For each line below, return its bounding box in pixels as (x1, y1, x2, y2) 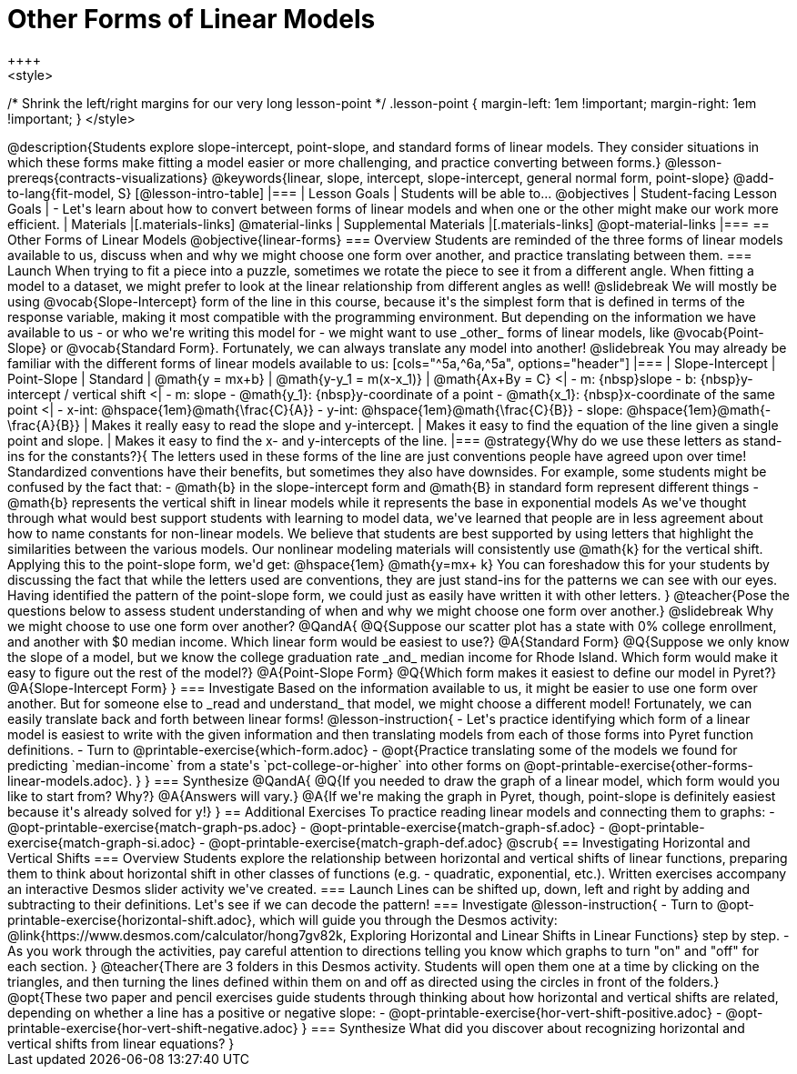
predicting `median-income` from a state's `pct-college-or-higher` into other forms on (7, 757, 520, 773)
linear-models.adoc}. (7, 772, 133, 788)
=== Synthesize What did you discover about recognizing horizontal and (310, 1019, 745, 1036)
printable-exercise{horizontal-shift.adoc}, (7, 911, 257, 928)
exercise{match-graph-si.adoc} (7, 834, 197, 850)
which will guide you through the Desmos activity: (258, 911, 558, 928)
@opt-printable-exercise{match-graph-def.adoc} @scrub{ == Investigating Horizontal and (208, 834, 751, 850)
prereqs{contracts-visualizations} (7, 169, 208, 186)
